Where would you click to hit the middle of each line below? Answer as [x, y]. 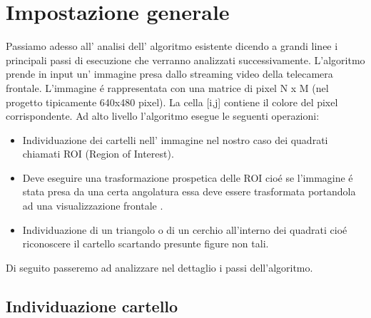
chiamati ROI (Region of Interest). [98, 154]
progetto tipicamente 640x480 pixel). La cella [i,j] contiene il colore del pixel [172, 102]
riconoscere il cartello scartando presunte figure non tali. [146, 243]
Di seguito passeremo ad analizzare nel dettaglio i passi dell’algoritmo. [159, 267]
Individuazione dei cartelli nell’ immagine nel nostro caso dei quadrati [175, 139]
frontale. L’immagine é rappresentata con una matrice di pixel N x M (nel [167, 87]
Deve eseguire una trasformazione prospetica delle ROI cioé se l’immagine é [188, 177]
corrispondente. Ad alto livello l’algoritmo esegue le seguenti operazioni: [163, 116]
